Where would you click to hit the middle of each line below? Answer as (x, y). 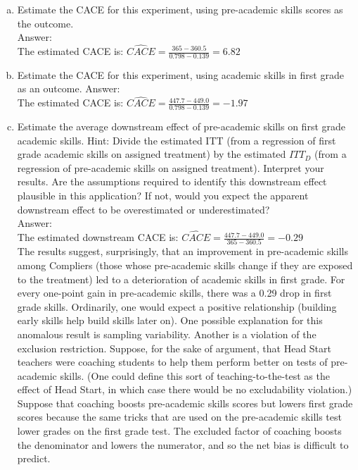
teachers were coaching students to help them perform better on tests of (172, 362)
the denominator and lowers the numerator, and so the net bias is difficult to (183, 444)
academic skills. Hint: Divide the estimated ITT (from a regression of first (177, 140)
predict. (34, 458)
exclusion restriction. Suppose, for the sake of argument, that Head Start (174, 348)
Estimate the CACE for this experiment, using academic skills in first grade (180, 74)
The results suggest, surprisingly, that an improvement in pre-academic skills (183, 251)
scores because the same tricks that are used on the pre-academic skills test (179, 417)
